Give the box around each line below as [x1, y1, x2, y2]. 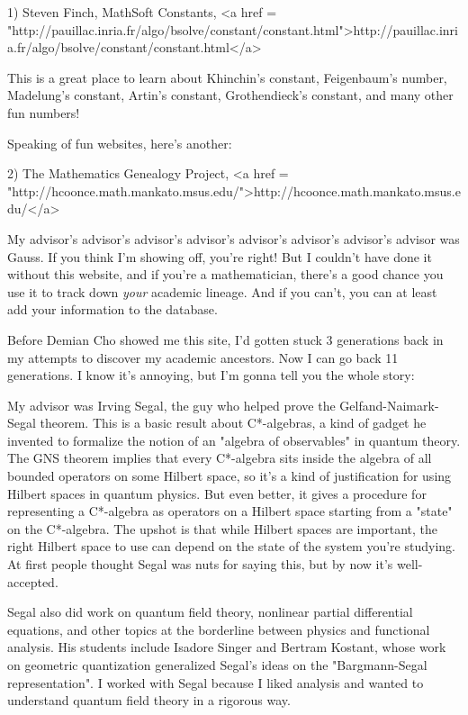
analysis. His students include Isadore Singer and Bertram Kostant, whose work [7, 638, 446, 656]
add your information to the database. [7, 300, 218, 319]
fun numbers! [7, 103, 80, 122]
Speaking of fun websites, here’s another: [7, 133, 232, 152]
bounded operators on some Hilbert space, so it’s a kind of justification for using [7, 466, 452, 485]
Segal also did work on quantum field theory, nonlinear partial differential [7, 602, 413, 621]
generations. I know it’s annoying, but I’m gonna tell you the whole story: [7, 366, 415, 385]
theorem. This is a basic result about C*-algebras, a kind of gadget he [40, 413, 427, 432]
